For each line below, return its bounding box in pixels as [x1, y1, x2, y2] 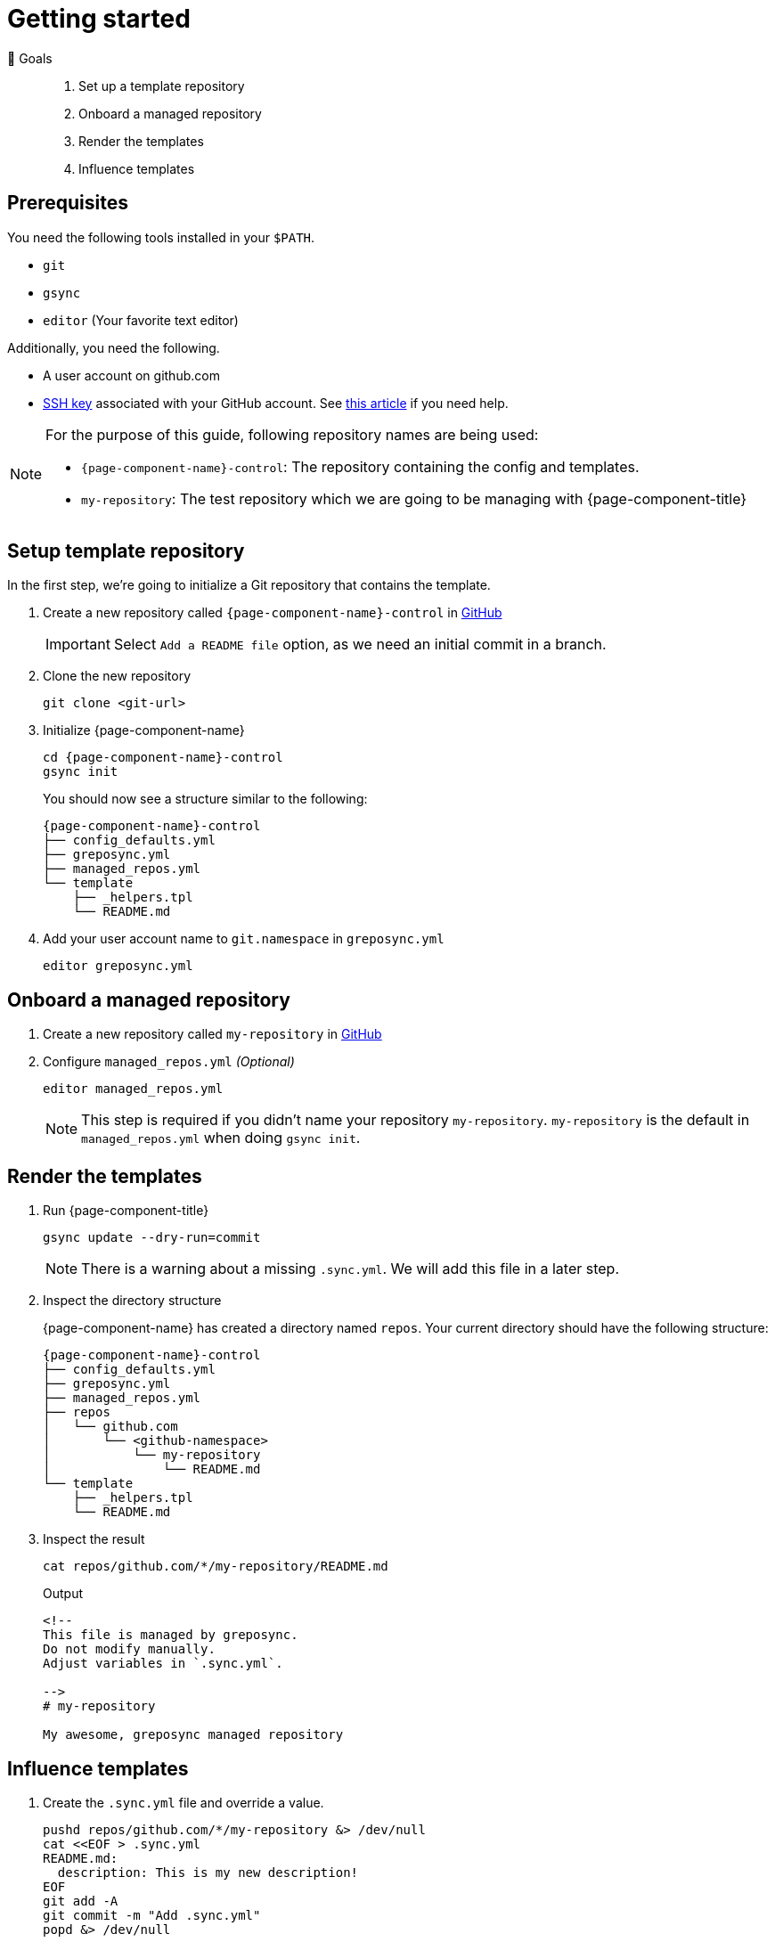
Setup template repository [7, 540, 245, 563]
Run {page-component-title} [43, 1203, 209, 1219]
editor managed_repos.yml [43, 1081, 224, 1097]
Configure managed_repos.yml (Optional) [43, 1054, 295, 1070]
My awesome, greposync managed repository [43, 1727, 344, 1742]
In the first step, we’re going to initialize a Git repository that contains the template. [7, 577, 491, 593]
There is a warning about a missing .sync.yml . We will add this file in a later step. [81, 1260, 620, 1278]
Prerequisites [7, 192, 128, 215]
